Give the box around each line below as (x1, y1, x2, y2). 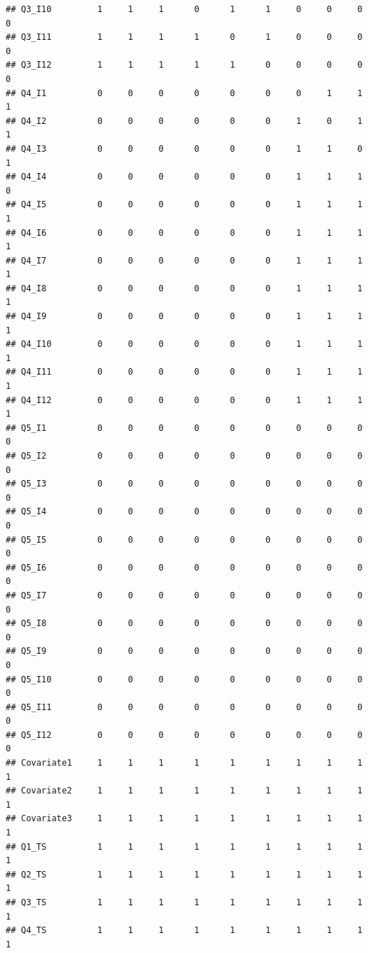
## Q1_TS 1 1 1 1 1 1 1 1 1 (6, 841, 363, 852)
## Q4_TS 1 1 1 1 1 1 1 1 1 (6, 925, 363, 936)
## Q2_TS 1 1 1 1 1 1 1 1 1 (6, 869, 363, 880)
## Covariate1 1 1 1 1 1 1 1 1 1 (6, 758, 363, 769)
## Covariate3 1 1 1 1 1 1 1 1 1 (6, 813, 363, 824)
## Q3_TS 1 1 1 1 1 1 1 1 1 (6, 897, 363, 907)
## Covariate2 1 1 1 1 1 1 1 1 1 (6, 786, 363, 796)
